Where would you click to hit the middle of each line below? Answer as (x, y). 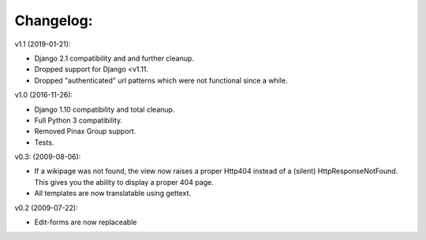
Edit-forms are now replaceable (86, 222)
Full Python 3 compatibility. (78, 120)
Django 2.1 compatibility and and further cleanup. (114, 58)
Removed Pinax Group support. (85, 131)
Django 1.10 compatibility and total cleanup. (105, 109)
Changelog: (54, 20)
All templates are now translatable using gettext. (113, 194)
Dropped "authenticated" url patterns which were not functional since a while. (161, 80)
